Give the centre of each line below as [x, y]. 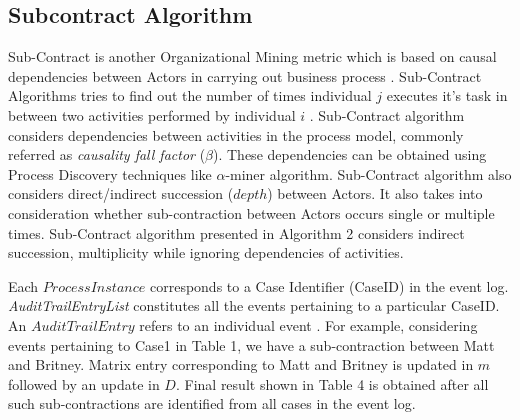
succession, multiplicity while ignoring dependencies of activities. [206, 252]
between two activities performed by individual [152, 114]
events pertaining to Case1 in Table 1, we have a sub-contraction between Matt [251, 344]
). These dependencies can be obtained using [350, 154]
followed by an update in [84, 383]
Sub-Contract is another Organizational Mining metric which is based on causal [252, 56]
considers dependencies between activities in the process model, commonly [236, 134]
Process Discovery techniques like [110, 173]
